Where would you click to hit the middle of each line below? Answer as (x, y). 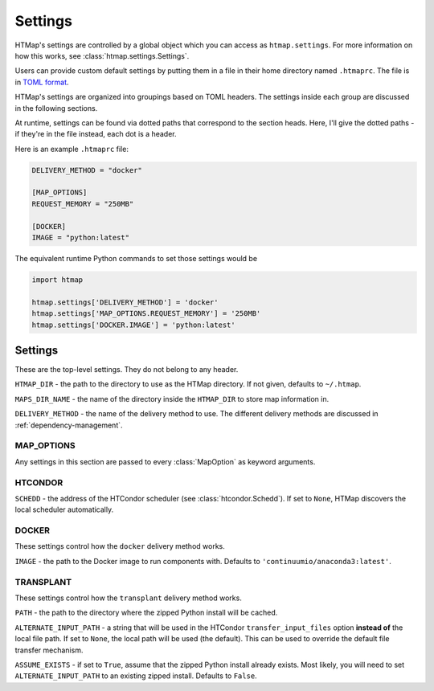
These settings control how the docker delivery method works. (120, 546)
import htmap (57, 280)
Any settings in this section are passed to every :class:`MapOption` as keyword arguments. (165, 461)
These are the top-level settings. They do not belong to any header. (127, 370)
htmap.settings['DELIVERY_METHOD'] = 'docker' (125, 302)
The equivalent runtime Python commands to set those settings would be (136, 258)
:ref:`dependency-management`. (69, 425)
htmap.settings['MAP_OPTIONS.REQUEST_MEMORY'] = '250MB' (146, 314)
